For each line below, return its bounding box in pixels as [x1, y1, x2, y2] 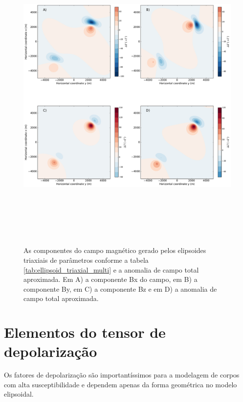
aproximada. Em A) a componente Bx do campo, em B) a [23, 274, 198, 284]
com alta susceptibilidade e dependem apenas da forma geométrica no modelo [4, 379, 237, 389]
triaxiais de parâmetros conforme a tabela [23, 254, 149, 265]
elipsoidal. [4, 389, 34, 399]
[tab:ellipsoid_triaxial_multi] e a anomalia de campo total [23, 264, 199, 275]
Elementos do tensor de [4, 322, 166, 342]
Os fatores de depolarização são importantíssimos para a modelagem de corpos [4, 370, 240, 380]
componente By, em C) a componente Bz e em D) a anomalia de [23, 283, 217, 294]
